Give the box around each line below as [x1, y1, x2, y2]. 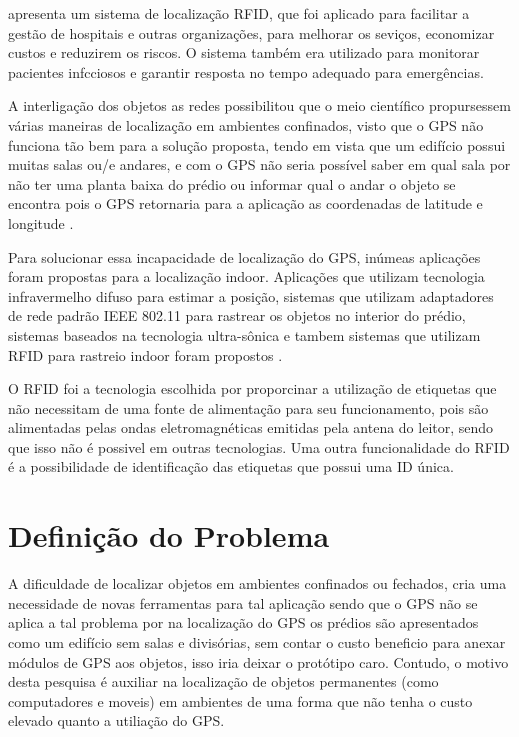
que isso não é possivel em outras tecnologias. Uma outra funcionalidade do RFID [8, 436, 510, 457]
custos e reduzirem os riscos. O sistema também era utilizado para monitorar [8, 42, 480, 63]
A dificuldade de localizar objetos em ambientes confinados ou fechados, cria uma [8, 573, 507, 594]
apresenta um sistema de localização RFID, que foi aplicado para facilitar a [8, 3, 470, 23]
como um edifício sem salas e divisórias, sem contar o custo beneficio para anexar [8, 631, 506, 652]
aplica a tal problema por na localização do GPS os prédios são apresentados [8, 612, 479, 633]
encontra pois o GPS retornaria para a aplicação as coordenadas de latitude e [8, 193, 483, 214]
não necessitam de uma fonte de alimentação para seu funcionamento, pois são [8, 397, 489, 418]
